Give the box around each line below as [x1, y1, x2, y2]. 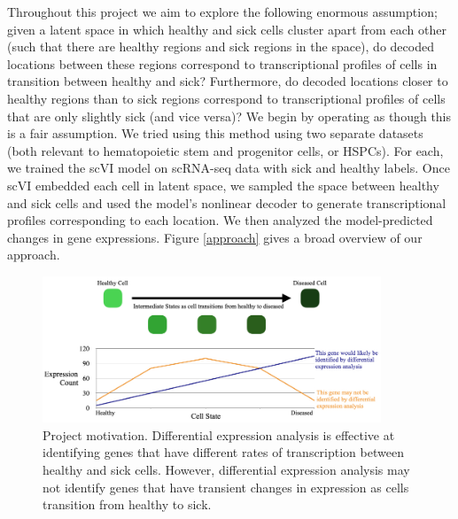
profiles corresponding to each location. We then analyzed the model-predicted [7, 211, 433, 229]
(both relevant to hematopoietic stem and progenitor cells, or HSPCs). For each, [7, 141, 444, 159]
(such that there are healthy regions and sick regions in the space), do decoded [7, 37, 434, 56]
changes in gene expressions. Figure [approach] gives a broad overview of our [7, 228, 423, 246]
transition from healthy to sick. [43, 495, 212, 514]
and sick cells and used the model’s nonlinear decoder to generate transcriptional [7, 193, 446, 212]
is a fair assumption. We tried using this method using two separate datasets [7, 124, 423, 143]
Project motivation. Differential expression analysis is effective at [43, 425, 395, 444]
